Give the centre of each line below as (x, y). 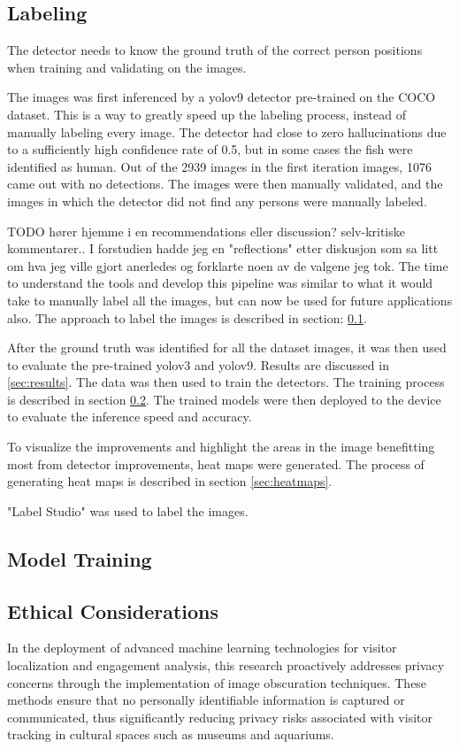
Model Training (80, 558)
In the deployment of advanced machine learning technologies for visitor (202, 648)
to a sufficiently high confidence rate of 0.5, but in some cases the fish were (210, 149)
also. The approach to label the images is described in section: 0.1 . (187, 317)
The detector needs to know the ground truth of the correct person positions (215, 50)
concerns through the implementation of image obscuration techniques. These (217, 682)
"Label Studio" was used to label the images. (128, 510)
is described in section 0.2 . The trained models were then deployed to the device (224, 399)
